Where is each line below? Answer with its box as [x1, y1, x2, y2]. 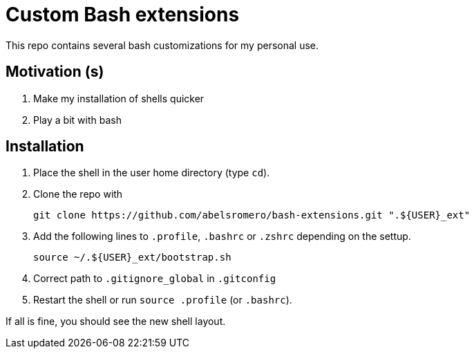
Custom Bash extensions [6, 3, 240, 26]
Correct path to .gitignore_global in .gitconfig [33, 272, 276, 285]
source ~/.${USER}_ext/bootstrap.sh [33, 252, 231, 263]
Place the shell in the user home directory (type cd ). [33, 167, 270, 179]
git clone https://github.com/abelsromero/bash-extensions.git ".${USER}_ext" [33, 209, 471, 221]
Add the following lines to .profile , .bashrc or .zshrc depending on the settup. [33, 230, 411, 243]
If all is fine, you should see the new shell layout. [6, 315, 226, 328]
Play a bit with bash [33, 113, 122, 126]
